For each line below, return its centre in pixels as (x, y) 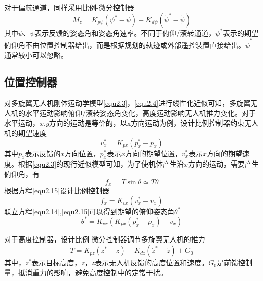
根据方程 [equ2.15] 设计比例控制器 (57, 191)
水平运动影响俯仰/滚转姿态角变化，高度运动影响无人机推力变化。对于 (140, 113)
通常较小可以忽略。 (36, 54)
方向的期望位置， (153, 153)
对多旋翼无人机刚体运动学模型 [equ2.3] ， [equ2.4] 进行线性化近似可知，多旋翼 (127, 103)
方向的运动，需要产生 (224, 164)
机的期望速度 (25, 133)
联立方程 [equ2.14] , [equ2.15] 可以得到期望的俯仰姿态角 (89, 211)
